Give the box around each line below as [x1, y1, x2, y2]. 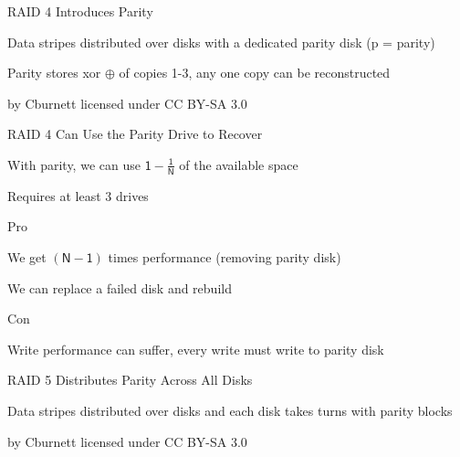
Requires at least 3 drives [7, 186, 149, 205]
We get [7, 247, 47, 266]
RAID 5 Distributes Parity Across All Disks [7, 370, 253, 389]
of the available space [179, 154, 298, 174]
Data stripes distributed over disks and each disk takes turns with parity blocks [7, 400, 453, 420]
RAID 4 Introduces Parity [7, 2, 153, 20]
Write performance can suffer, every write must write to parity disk [7, 339, 384, 358]
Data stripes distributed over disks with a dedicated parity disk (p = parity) [7, 32, 435, 51]
